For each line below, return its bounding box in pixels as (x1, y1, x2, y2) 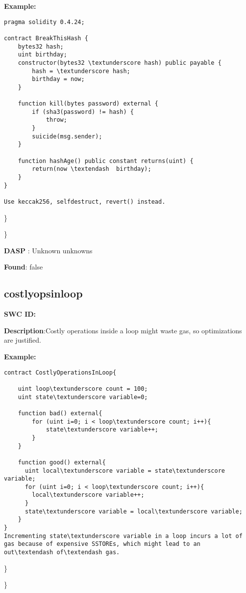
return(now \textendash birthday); (32, 165, 151, 173)
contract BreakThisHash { (4, 34, 88, 42)
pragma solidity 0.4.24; (4, 18, 85, 26)
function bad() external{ (18, 409, 102, 417)
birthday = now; (32, 76, 85, 83)
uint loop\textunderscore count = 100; (18, 385, 148, 392)
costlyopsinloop (4, 286, 83, 301)
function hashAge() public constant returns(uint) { (18, 157, 194, 164)
